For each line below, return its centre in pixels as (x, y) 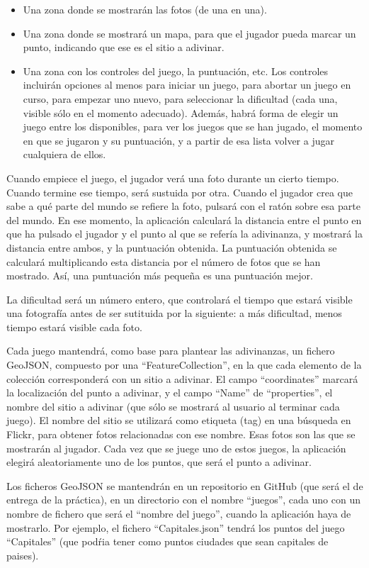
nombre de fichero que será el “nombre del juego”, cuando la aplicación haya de (179, 513)
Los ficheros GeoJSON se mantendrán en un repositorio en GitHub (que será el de (185, 485)
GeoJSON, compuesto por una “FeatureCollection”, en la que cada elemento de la (184, 365)
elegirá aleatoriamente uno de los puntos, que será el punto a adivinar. (159, 462)
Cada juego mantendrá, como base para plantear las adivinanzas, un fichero (171, 351)
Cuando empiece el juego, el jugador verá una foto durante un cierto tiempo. (173, 178)
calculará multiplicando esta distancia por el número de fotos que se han (164, 261)
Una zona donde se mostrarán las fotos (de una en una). (145, 9)
